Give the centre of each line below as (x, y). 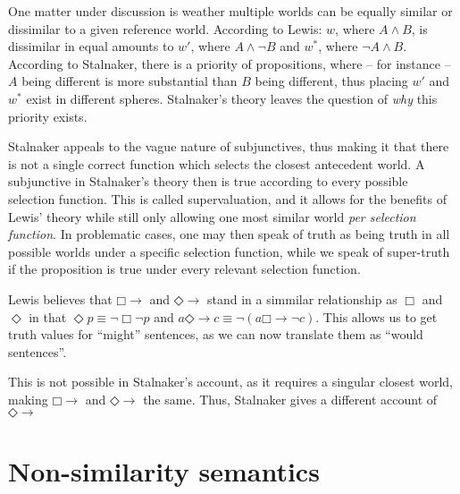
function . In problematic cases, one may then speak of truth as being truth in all (229, 234)
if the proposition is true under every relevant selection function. (184, 269)
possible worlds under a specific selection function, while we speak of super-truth (229, 251)
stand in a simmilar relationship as (302, 298)
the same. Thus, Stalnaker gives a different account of (290, 399)
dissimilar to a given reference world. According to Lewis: (165, 28)
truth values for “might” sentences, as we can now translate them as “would (216, 334)
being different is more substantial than (130, 81)
